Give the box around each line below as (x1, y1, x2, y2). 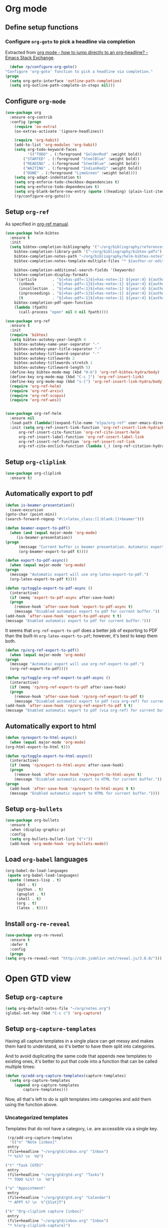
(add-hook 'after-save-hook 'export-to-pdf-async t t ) (5, 614, 122, 619)
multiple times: (5, 1063, 35, 1070)
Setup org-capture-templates (5, 1025, 96, 1033)
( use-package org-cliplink (5, 471, 61, 476)
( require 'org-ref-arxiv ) (9, 388, 64, 393)
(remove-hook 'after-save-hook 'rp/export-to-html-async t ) (14, 772, 142, 777)
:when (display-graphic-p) (9, 827, 66, 832)
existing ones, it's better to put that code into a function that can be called (5, 1058, 157, 1064)
